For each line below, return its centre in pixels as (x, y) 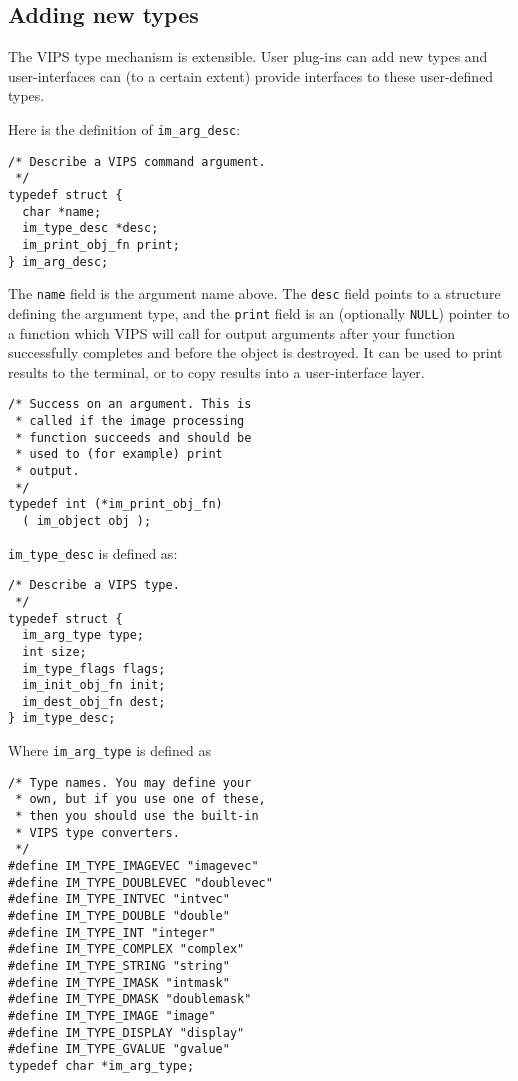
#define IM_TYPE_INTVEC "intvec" (119, 899)
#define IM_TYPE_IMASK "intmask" (119, 982)
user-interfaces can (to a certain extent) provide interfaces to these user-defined (251, 75)
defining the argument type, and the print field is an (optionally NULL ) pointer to (259, 312)
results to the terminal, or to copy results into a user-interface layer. (216, 371)
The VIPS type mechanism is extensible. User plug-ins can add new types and (248, 56)
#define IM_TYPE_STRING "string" (119, 966)
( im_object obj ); (87, 520)
